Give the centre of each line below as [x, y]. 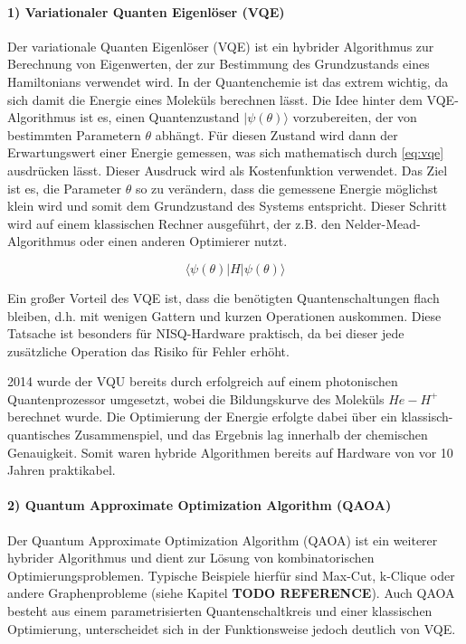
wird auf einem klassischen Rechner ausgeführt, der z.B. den [174, 223]
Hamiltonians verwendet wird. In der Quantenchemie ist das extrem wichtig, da [228, 81]
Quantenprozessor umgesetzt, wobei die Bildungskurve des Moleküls [196, 398]
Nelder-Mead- [383, 223]
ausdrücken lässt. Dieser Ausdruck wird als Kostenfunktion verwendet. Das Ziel [228, 170]
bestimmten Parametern [74, 134]
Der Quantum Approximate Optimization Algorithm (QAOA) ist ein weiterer [223, 540]
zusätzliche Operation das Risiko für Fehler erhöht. [148, 350]
